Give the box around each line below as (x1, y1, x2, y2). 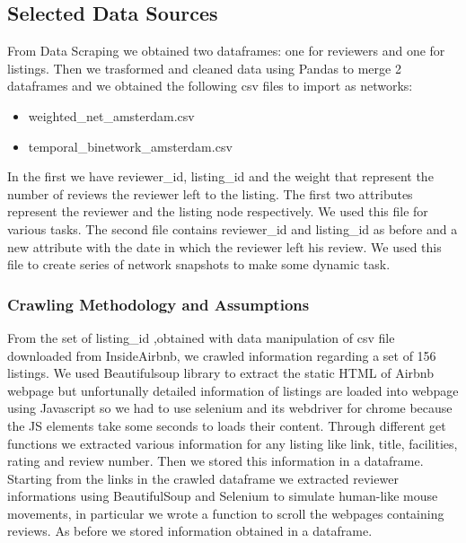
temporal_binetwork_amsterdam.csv (28, 136, 233, 155)
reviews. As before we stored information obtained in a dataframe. (7, 521, 373, 540)
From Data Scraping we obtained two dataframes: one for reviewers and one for (7, 41, 445, 60)
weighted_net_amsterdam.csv (28, 106, 195, 125)
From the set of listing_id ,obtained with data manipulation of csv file (7, 328, 395, 346)
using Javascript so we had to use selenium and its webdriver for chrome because (7, 398, 453, 417)
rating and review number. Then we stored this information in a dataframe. (7, 451, 424, 470)
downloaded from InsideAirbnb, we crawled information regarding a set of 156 (7, 346, 436, 364)
